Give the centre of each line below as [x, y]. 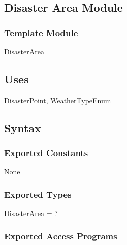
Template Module [41, 32]
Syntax [23, 127]
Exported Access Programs [61, 236]
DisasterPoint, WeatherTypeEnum [58, 100]
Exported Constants [46, 153]
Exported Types [38, 194]
